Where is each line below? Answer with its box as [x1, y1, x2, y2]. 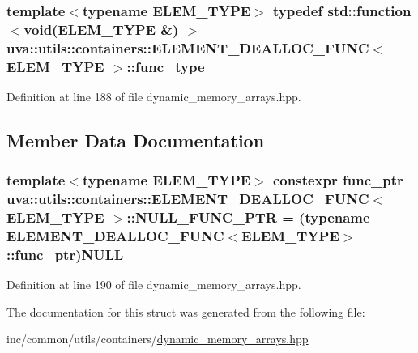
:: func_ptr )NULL [6, 244, 124, 264]
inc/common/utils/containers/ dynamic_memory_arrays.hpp [6, 330, 309, 347]
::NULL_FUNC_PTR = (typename [126, 207, 370, 228]
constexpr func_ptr [273, 170, 403, 190]
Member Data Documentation [6, 127, 265, 152]
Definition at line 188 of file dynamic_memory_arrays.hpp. [6, 87, 301, 104]
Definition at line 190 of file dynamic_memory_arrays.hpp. [6, 276, 301, 293]
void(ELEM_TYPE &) [23, 19, 179, 39]
